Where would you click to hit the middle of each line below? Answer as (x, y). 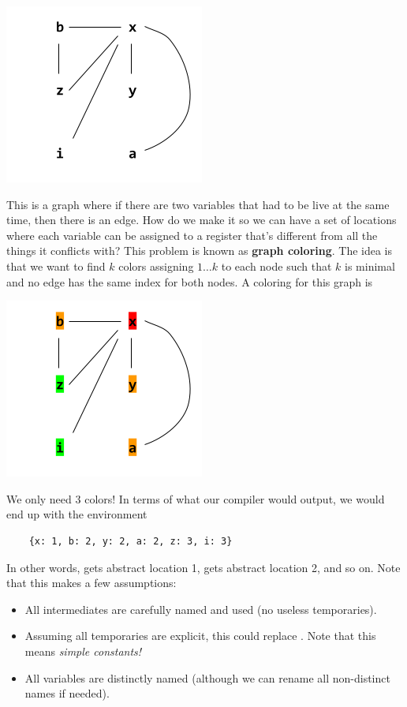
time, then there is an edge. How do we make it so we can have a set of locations (202, 220)
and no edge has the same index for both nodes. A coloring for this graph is (190, 281)
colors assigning (156, 266)
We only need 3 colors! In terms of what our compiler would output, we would (196, 498)
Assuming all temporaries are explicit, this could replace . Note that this (200, 636)
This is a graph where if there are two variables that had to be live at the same (198, 204)
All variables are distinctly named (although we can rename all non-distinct (207, 677)
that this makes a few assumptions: (91, 583)
